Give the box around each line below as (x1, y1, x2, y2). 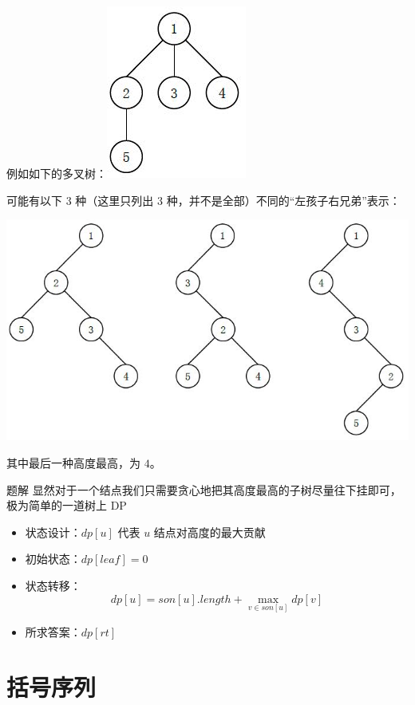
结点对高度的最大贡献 (153, 523, 266, 540)
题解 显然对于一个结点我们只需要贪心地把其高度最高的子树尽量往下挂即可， (6, 481, 401, 498)
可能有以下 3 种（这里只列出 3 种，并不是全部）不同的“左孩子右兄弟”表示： (6, 191, 401, 208)
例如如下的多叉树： (6, 165, 107, 181)
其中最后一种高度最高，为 (6, 455, 140, 471)
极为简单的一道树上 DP (6, 497, 127, 514)
